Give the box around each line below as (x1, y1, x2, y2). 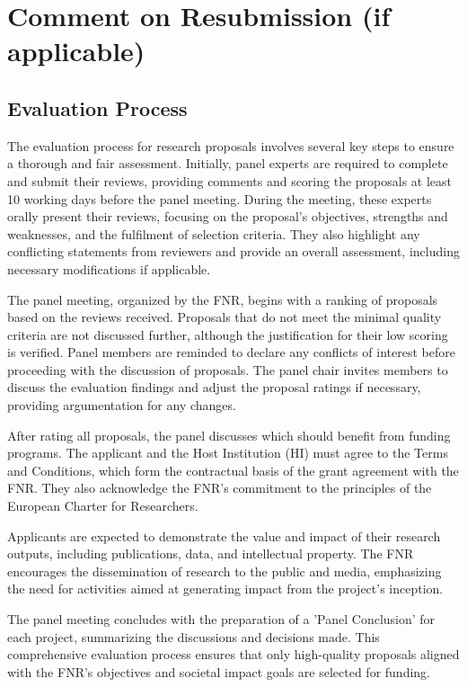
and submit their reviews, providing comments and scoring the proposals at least (7, 171, 453, 190)
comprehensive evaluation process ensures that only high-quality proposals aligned (7, 645, 460, 664)
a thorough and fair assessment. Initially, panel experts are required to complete (7, 154, 448, 173)
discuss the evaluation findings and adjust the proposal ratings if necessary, (7, 378, 421, 397)
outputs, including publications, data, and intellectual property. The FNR (7, 544, 414, 563)
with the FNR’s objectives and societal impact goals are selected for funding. (7, 662, 431, 681)
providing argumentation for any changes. (7, 396, 236, 415)
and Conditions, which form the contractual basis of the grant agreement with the (7, 460, 459, 479)
